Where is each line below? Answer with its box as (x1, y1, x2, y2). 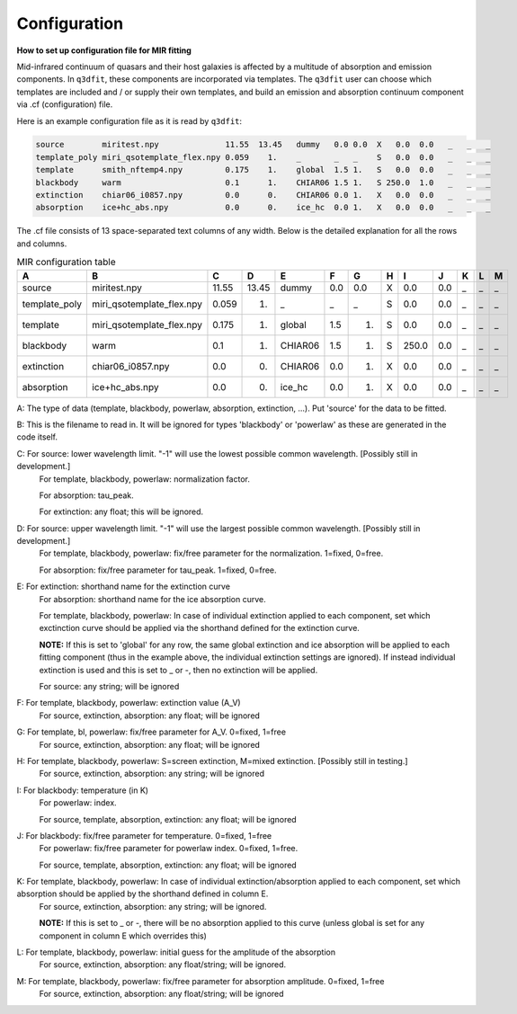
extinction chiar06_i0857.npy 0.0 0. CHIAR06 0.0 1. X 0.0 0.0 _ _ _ (35, 190, 491, 200)
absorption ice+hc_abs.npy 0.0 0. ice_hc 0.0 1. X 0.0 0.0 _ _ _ (35, 202, 491, 213)
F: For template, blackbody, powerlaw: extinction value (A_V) (16, 698, 242, 708)
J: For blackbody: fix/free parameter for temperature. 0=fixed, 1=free (16, 830, 272, 841)
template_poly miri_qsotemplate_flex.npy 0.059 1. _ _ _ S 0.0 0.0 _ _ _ (35, 152, 491, 162)
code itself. (16, 431, 58, 442)
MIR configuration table (16, 256, 116, 269)
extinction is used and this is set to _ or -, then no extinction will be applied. (39, 664, 318, 675)
